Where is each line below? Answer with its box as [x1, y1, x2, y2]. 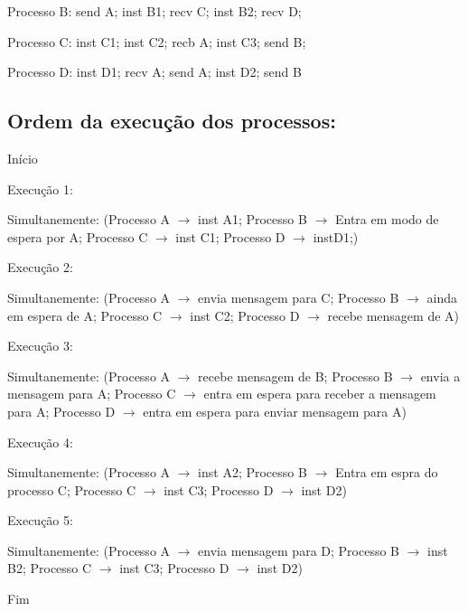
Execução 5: [7, 511, 73, 530]
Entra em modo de [334, 210, 439, 229]
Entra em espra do [334, 463, 438, 482]
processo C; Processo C [7, 480, 136, 499]
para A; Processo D [7, 401, 116, 420]
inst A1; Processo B [198, 210, 307, 229]
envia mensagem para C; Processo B [198, 287, 399, 306]
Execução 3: [7, 336, 73, 355]
